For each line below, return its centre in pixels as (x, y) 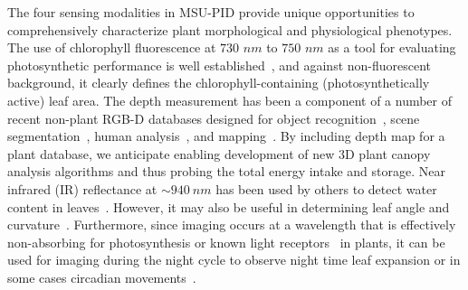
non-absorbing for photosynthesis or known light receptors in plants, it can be (226, 242)
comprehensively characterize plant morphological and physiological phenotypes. (230, 29)
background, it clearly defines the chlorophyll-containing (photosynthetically (219, 83)
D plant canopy (388, 153)
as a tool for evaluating (392, 47)
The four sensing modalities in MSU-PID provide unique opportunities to (211, 12)
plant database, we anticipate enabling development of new (171, 153)
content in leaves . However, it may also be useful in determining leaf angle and (229, 206)
